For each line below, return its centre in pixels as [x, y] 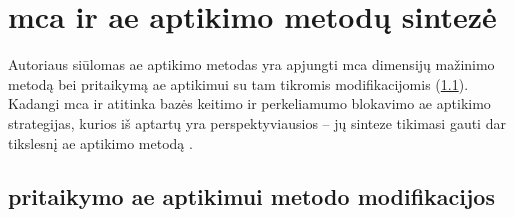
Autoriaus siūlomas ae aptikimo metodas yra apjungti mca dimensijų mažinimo [251, 64]
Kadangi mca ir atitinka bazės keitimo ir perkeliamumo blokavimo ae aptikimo [249, 103]
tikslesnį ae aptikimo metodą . [100, 142]
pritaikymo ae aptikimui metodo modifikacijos [251, 196]
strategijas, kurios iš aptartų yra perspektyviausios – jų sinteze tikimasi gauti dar [257, 122]
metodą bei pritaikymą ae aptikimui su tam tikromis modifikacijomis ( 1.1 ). [238, 83]
